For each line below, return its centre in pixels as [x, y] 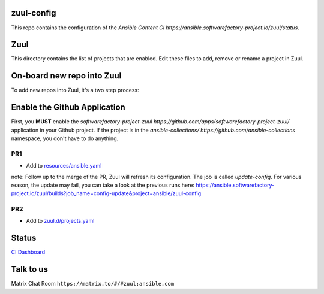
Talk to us [29, 269]
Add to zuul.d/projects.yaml [60, 221]
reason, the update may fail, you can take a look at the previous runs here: [103, 185]
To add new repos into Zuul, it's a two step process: [75, 90]
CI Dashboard [28, 252]
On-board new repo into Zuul [66, 76]
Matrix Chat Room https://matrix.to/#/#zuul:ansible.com [93, 284]
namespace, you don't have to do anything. [65, 138]
